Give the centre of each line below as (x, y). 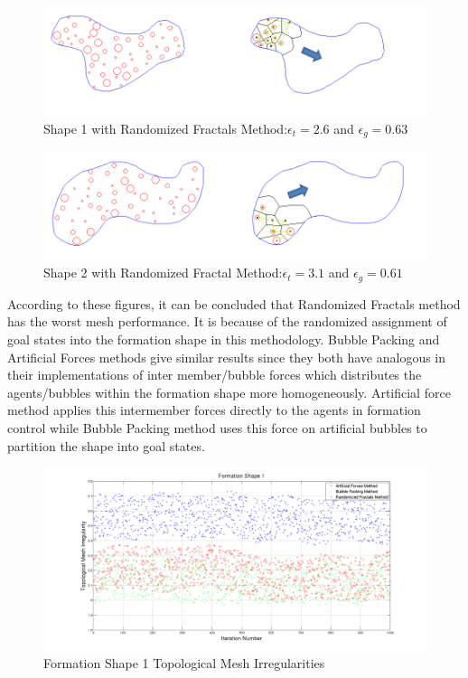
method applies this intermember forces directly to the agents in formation (214, 410)
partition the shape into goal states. (106, 445)
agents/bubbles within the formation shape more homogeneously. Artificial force (229, 392)
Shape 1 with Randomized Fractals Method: (166, 128)
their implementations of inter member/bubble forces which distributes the (215, 375)
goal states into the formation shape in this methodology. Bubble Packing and (224, 339)
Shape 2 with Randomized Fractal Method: (163, 273)
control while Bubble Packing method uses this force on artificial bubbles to (217, 427)
